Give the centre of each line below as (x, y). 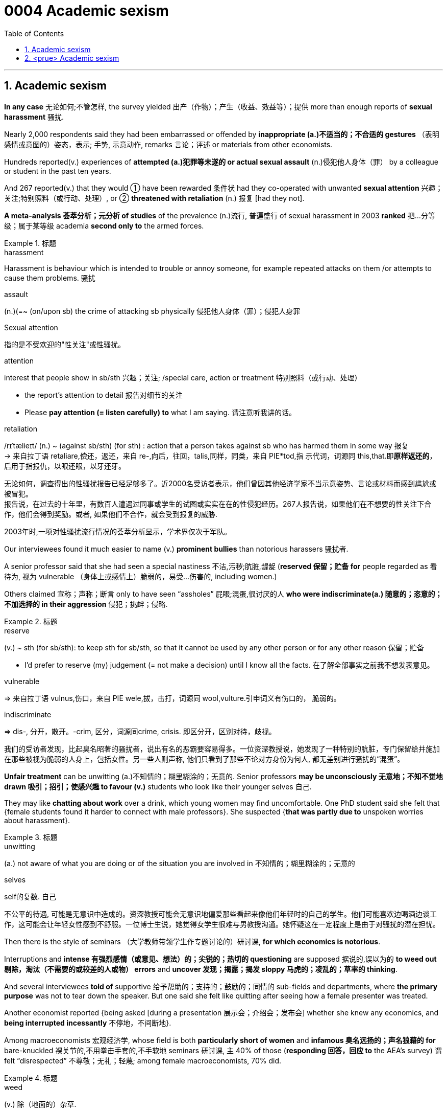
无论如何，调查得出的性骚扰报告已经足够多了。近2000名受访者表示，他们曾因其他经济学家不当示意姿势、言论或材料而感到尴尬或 (220, 483)
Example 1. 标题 (30, 243)
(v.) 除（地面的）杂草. (40, 1104)
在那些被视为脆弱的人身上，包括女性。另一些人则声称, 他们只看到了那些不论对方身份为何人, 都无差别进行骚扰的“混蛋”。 (204, 759)
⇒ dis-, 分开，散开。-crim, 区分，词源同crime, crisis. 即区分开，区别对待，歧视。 (140, 731)
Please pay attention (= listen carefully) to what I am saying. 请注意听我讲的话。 (160, 412)
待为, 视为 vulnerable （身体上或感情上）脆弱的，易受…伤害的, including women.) (141, 576)
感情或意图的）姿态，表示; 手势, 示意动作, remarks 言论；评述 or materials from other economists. (168, 144)
